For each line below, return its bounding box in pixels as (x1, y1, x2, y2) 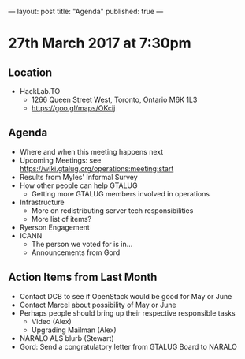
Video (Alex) (31, 316, 72, 326)
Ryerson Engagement (19, 223, 90, 232)
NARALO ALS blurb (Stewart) (19, 333, 114, 342)
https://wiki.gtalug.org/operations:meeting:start (19, 163, 174, 173)
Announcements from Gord (31, 248, 121, 257)
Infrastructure (19, 197, 65, 207)
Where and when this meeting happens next (19, 147, 164, 156)
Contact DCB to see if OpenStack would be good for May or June (19, 291, 232, 301)
